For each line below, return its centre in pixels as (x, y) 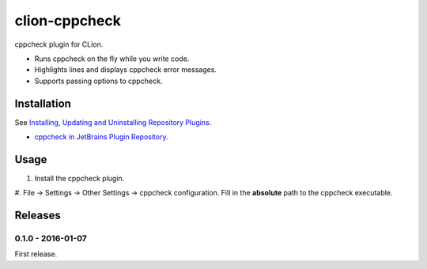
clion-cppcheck (68, 21)
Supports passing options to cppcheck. (98, 81)
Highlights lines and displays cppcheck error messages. (126, 70)
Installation (43, 103)
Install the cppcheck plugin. (79, 178)
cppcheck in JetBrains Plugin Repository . (101, 137)
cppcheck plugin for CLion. (59, 44)
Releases (38, 216)
